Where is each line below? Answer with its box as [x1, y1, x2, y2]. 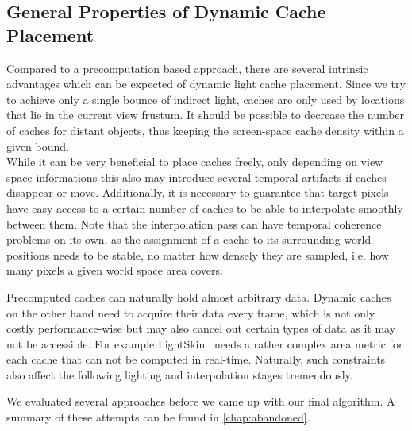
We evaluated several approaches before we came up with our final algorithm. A [6, 393, 395, 410]
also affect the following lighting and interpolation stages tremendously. [6, 366, 353, 383]
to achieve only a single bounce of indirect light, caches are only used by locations [6, 90, 405, 107]
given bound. [6, 137, 69, 154]
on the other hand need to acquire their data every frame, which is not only [6, 304, 375, 321]
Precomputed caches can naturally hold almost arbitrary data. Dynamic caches [6, 288, 391, 305]
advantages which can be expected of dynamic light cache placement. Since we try [6, 75, 406, 92]
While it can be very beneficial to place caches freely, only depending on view [6, 153, 383, 170]
